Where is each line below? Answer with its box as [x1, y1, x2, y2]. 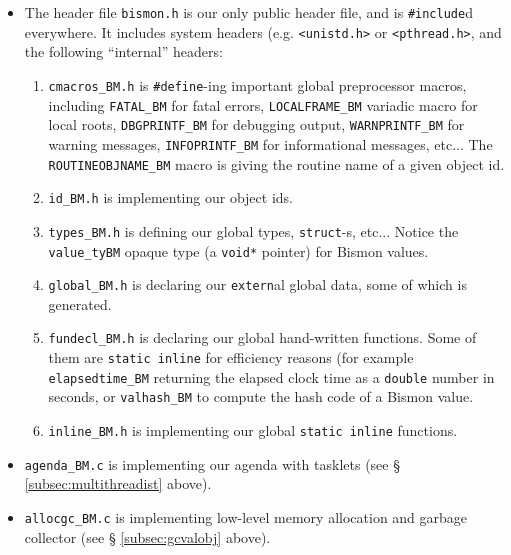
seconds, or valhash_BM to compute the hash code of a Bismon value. [48, 386, 474, 407]
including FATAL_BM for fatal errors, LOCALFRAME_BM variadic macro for [48, 94, 478, 115]
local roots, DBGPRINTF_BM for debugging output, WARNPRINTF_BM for [48, 114, 465, 135]
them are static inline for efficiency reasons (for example [48, 347, 414, 368]
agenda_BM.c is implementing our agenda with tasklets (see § [24, 453, 400, 474]
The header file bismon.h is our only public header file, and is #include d [24, 2, 473, 22]
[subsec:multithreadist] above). [24, 473, 212, 494]
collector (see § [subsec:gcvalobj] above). [24, 526, 271, 547]
